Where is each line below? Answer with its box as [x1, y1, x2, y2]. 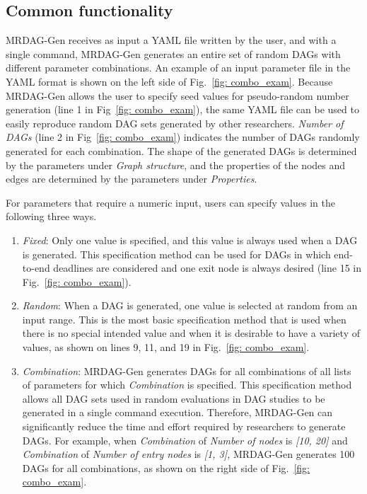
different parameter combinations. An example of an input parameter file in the [6, 60, 351, 75]
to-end [22, 260, 50, 275]
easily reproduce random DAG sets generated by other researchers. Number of [6, 115, 344, 130]
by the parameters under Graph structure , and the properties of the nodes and [6, 157, 346, 172]
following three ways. [6, 209, 97, 224]
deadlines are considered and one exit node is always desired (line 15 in [53, 260, 362, 275]
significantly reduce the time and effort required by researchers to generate [22, 419, 346, 434]
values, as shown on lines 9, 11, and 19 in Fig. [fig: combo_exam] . [22, 340, 310, 355]
